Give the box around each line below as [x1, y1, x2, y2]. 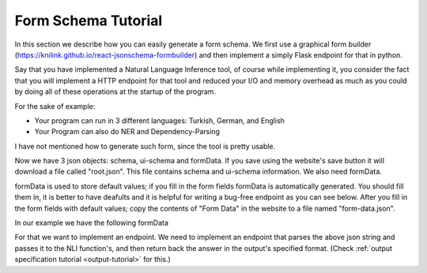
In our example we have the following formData [14, 218, 169, 228]
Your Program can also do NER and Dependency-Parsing [34, 127, 221, 136]
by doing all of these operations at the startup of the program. [14, 87, 217, 96]
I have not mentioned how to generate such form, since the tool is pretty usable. [14, 141, 276, 151]
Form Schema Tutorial [14, 12, 163, 29]
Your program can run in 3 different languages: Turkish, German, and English [34, 115, 285, 125]
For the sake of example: [14, 101, 96, 110]
